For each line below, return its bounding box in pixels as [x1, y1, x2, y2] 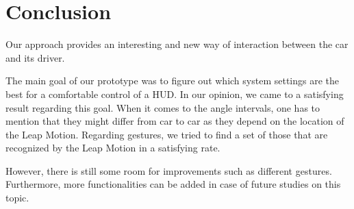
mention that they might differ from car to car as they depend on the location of [5, 114, 344, 128]
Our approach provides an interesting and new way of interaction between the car [5, 37, 349, 51]
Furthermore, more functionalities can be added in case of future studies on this [5, 177, 341, 191]
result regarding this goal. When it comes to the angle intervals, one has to [5, 100, 320, 114]
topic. [5, 190, 29, 205]
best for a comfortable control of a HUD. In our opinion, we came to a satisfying [5, 86, 344, 101]
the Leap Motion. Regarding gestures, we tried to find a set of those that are [5, 127, 328, 141]
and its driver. [5, 50, 65, 64]
